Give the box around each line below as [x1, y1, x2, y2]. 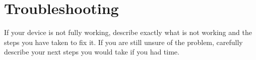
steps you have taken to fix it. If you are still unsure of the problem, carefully [4, 36, 243, 47]
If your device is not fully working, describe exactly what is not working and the [4, 27, 252, 37]
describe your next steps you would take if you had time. [4, 46, 179, 57]
